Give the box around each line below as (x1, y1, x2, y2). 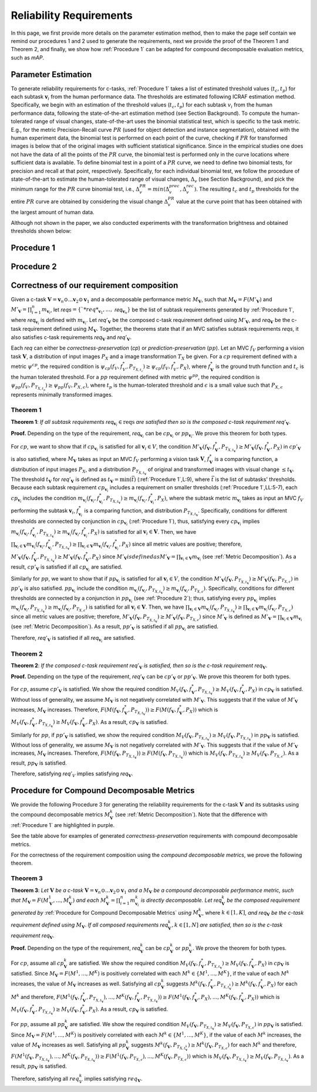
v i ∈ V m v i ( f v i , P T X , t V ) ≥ (189, 603, 242, 613)
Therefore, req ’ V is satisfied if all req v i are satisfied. (11, 635, 135, 644)
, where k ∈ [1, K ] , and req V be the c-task (202, 909, 304, 918)
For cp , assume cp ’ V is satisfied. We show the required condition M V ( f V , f (11, 685, 192, 694)
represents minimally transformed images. (11, 391, 113, 399)
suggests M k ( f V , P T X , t (131, 1041, 186, 1050)
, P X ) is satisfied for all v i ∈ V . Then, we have (87, 528, 197, 537)
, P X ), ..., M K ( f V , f (198, 993, 242, 1002)
